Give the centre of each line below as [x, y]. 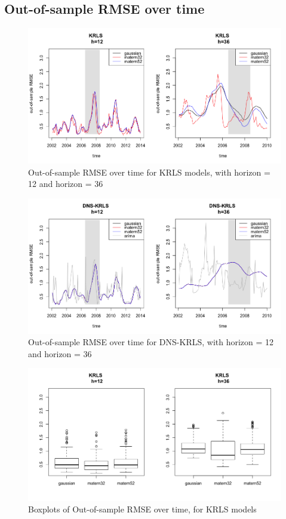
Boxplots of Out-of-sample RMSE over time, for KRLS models [142, 509]
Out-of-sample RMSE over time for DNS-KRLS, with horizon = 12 [151, 342]
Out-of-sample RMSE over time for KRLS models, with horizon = [149, 172]
